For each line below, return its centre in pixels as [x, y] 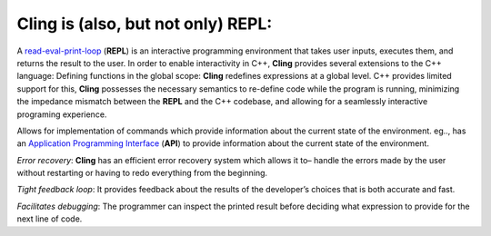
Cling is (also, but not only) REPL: [145, 24]
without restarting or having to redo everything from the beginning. [142, 173]
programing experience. [62, 114]
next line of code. [50, 219]
